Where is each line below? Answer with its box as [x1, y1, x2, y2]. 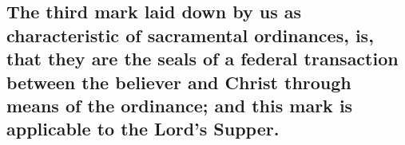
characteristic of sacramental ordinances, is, [6, 22, 374, 47]
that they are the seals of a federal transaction [6, 46, 399, 71]
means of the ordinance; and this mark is [6, 92, 353, 117]
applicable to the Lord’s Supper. [6, 116, 280, 141]
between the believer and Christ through [6, 69, 351, 94]
